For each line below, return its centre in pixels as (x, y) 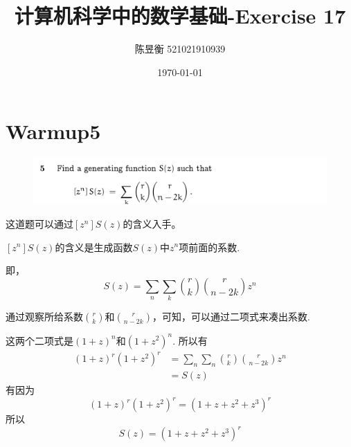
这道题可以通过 (39, 223)
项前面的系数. (209, 247)
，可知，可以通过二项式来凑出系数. (231, 317)
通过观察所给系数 (44, 317)
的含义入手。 (152, 223)
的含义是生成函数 (94, 247)
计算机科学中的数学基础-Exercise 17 (180, 16)
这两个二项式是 (39, 340)
